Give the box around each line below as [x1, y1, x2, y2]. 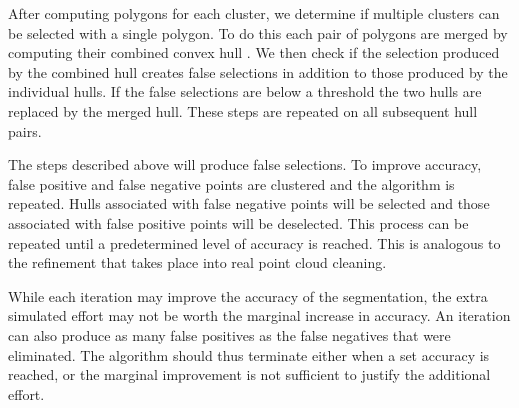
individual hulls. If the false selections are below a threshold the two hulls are [8, 81, 482, 102]
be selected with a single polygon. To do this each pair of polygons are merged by [8, 22, 508, 43]
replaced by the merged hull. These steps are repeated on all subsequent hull [8, 100, 478, 121]
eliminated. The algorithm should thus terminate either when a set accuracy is [8, 344, 490, 365]
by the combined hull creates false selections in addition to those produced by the [8, 61, 508, 82]
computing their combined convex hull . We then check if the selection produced [8, 42, 500, 63]
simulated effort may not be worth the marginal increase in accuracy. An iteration [8, 305, 511, 326]
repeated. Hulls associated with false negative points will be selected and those [8, 193, 490, 214]
